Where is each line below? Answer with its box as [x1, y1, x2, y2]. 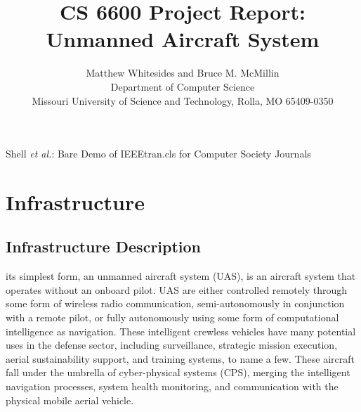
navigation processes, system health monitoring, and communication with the [6, 379, 339, 394]
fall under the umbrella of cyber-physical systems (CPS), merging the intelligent [6, 365, 350, 380]
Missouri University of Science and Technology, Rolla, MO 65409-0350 [32, 93, 334, 108]
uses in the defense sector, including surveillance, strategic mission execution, [6, 337, 338, 352]
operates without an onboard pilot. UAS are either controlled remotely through [6, 282, 348, 297]
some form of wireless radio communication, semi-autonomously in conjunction [6, 296, 345, 311]
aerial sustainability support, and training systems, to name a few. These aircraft [6, 351, 355, 366]
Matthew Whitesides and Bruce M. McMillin [86, 65, 280, 80]
